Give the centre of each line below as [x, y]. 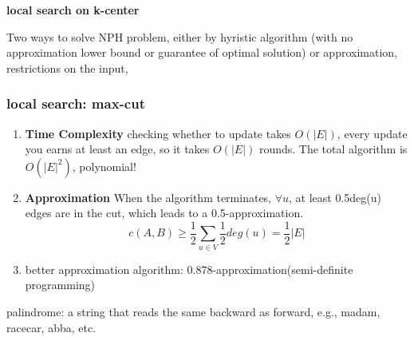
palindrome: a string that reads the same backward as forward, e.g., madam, [193, 311]
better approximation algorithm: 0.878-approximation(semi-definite [189, 269]
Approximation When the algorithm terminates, [148, 197]
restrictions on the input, [67, 67]
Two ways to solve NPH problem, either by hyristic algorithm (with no [180, 36]
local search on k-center [73, 10]
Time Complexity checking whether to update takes [158, 133]
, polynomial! [104, 166]
